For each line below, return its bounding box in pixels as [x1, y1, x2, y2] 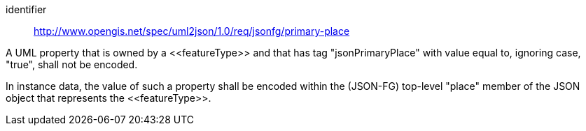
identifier [6, 3, 47, 15]
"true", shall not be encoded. [6, 59, 138, 70]
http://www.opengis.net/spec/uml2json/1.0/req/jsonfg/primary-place [34, 25, 350, 37]
